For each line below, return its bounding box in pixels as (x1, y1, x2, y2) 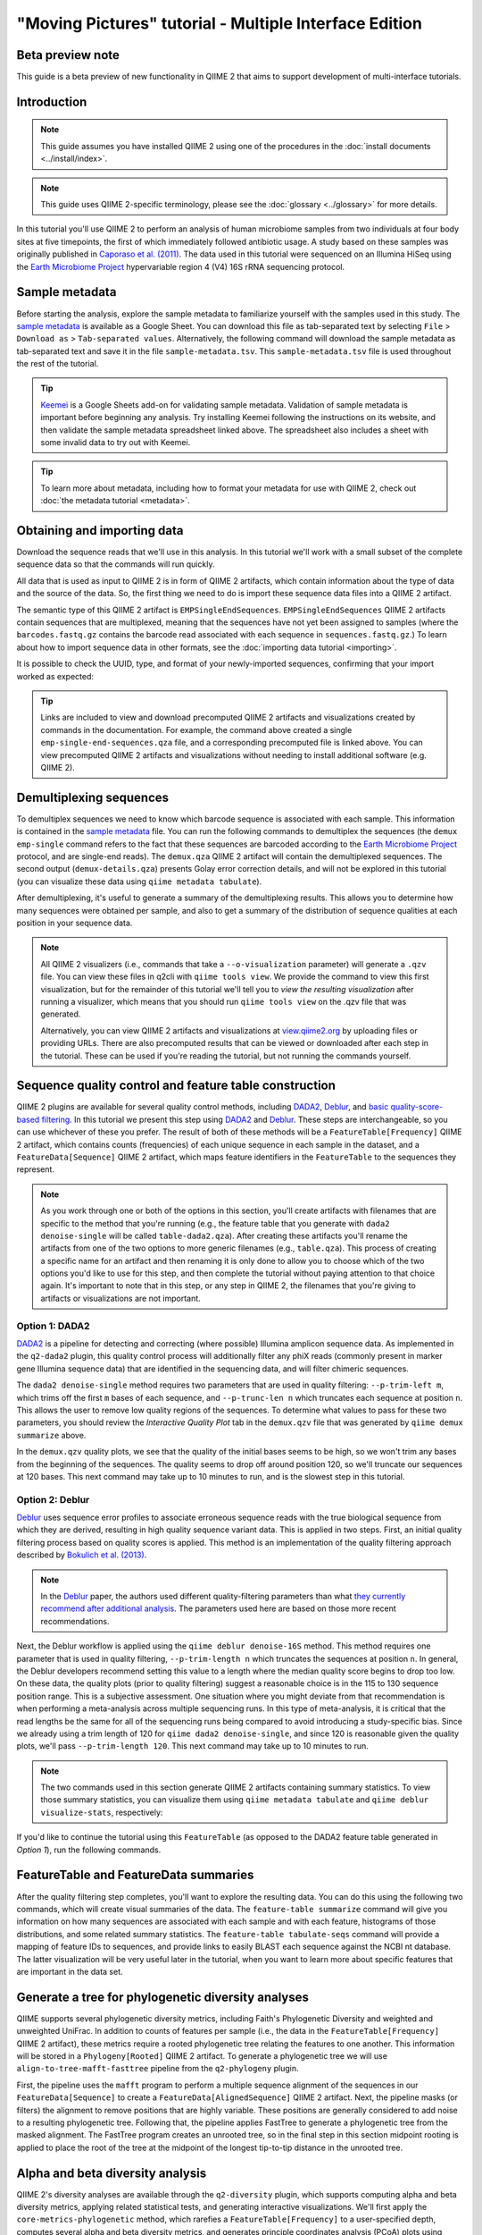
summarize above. (16, 1430, 87, 1440)
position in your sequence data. (16, 917, 133, 928)
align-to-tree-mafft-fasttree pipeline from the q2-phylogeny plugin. (16, 2063, 299, 2074)
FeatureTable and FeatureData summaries (16, 1868, 254, 1883)
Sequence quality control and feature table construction (16, 1078, 337, 1093)
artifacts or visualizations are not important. (40, 1293, 201, 1303)
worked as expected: (16, 670, 94, 681)
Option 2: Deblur (16, 1493, 90, 1505)
